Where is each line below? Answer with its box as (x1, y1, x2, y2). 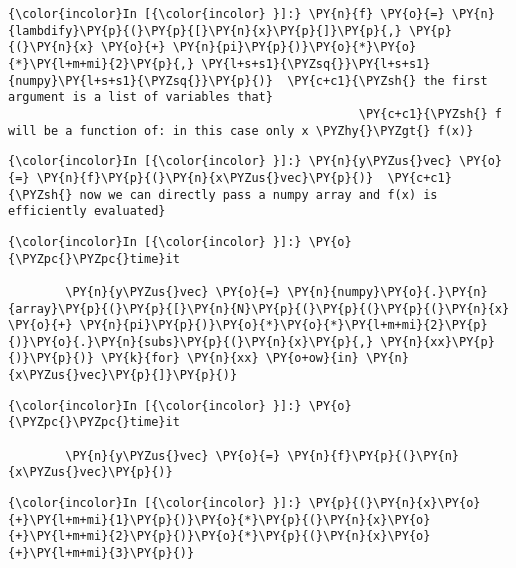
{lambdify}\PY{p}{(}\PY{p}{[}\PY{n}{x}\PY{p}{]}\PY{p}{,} (8, 23, 402, 38)
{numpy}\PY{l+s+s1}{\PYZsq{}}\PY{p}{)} (8, 73, 273, 88)
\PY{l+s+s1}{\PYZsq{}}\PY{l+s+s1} (201, 56, 431, 71)
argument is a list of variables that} (8, 90, 273, 105)
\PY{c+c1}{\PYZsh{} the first (287, 73, 488, 88)
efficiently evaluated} (8, 204, 166, 219)
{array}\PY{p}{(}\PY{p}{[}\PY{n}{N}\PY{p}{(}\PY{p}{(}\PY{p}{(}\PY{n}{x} (8, 301, 510, 316)
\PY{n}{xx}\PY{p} (380, 334, 495, 349)
